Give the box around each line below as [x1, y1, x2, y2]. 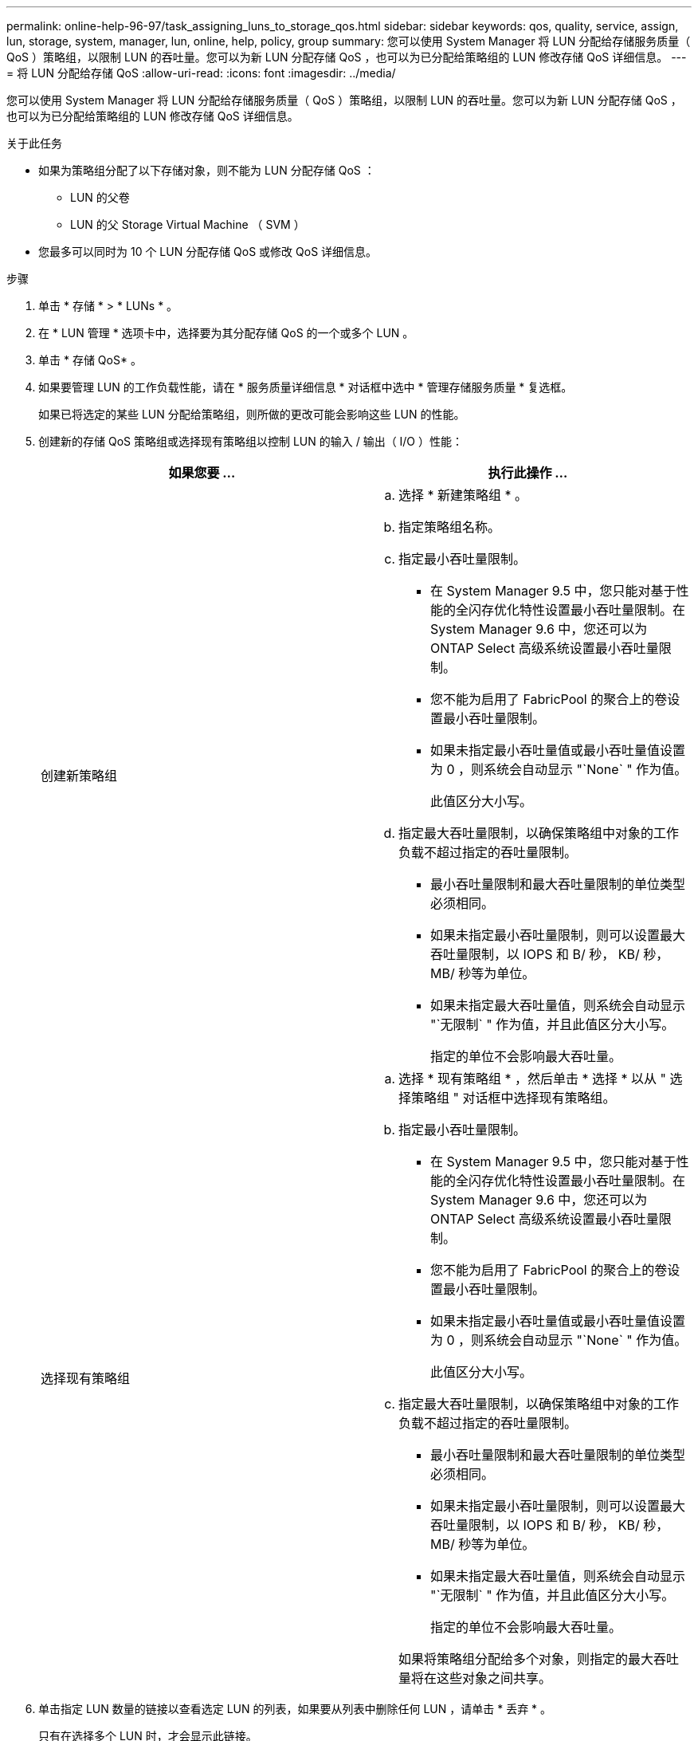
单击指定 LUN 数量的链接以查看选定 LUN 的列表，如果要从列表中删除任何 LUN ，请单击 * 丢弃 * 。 [38, 1702, 552, 1715]
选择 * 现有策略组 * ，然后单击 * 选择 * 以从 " [398, 1071, 667, 1087]
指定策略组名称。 [398, 519, 501, 535]
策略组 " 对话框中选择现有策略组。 [411, 1090, 616, 1106]
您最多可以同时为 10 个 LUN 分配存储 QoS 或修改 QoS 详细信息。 [38, 245, 378, 258]
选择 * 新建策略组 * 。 [398, 487, 528, 503]
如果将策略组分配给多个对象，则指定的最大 [398, 1651, 654, 1667]
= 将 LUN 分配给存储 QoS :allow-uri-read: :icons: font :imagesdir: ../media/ [6, 66, 396, 80]
